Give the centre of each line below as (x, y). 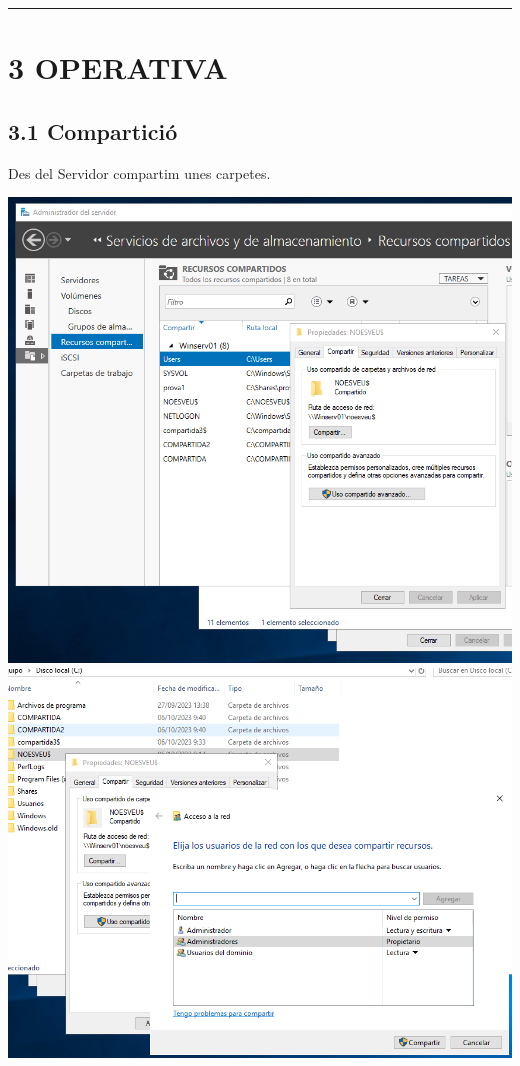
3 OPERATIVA (118, 67)
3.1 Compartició (93, 130)
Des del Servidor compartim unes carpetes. (139, 172)
